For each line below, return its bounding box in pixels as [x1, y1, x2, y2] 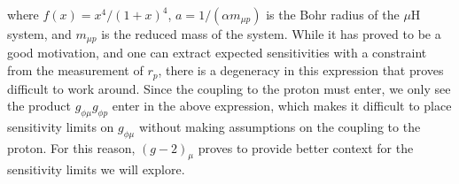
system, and [7, 25, 72, 42]
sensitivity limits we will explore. [7, 160, 185, 179]
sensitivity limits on [7, 117, 114, 135]
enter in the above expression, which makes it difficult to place [112, 96, 452, 115]
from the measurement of [7, 61, 144, 80]
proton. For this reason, [7, 138, 136, 157]
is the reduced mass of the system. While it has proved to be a [101, 25, 441, 42]
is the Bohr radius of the [266, 5, 400, 23]
